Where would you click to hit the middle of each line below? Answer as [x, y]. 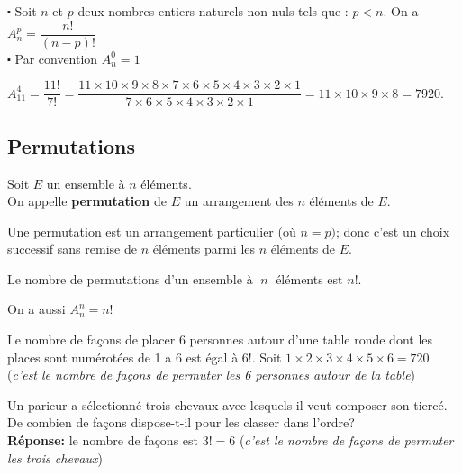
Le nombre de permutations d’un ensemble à [130, 278]
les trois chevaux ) [55, 457]
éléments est [309, 278]
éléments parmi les [204, 249]
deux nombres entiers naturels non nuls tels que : [213, 11]
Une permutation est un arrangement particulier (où [152, 231]
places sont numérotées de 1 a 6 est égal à [123, 357]
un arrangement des [239, 201]
